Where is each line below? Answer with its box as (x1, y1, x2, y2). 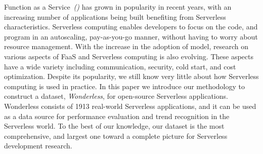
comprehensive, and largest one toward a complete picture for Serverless (4, 130, 228, 141)
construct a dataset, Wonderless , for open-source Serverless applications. (4, 91, 228, 101)
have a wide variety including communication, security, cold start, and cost (4, 61, 236, 71)
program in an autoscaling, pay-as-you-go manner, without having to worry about (4, 31, 258, 42)
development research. (4, 140, 72, 151)
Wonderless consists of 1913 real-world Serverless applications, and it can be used (4, 100, 256, 111)
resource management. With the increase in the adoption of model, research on (4, 41, 249, 52)
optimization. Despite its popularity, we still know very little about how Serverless (4, 71, 259, 82)
